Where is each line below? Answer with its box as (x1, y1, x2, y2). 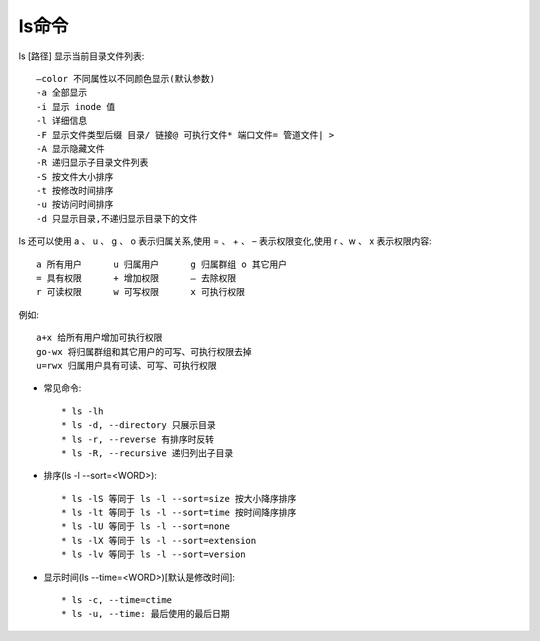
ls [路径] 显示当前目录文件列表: (18, 50, 145, 62)
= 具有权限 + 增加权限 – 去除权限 (36, 273, 237, 284)
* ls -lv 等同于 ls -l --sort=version (61, 549, 246, 560)
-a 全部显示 (36, 87, 88, 99)
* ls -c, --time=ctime (61, 595, 173, 606)
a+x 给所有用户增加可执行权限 (36, 332, 163, 344)
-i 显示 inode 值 (36, 101, 116, 112)
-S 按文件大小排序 (36, 171, 114, 182)
